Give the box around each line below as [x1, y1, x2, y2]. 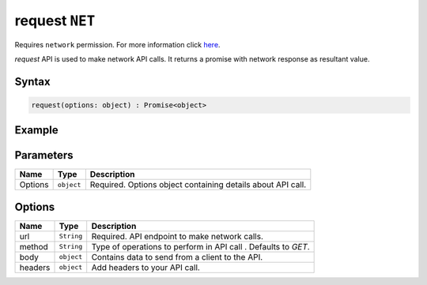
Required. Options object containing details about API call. [89, 179, 307, 190]
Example [14, 123, 59, 137]
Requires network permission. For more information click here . [14, 39, 221, 49]
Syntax [14, 75, 51, 88]
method [19, 241, 49, 252]
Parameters [14, 148, 74, 162]
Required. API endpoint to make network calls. [91, 231, 264, 242]
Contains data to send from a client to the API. [91, 251, 263, 262]
